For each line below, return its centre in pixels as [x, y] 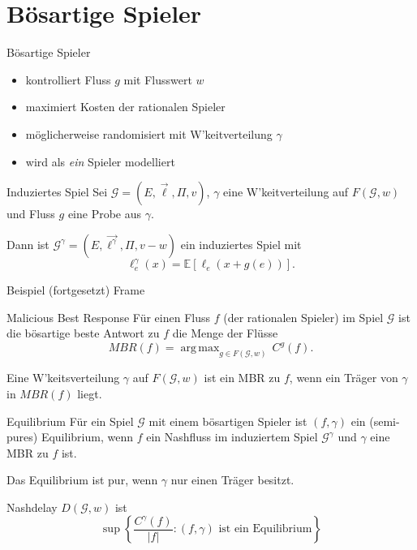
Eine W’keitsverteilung [63, 378]
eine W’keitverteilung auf [286, 192]
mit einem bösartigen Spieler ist [228, 421]
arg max [200, 348]
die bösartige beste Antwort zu [83, 333]
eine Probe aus [105, 214]
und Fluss [31, 214]
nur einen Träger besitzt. [232, 480]
